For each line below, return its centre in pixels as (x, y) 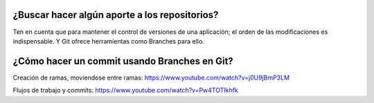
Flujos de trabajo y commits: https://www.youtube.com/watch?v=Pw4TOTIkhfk (125, 91)
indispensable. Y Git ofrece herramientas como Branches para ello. (108, 41)
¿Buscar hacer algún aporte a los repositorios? (116, 15)
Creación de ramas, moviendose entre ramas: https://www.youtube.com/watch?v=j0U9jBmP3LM (151, 77)
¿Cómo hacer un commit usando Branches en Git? (123, 61)
